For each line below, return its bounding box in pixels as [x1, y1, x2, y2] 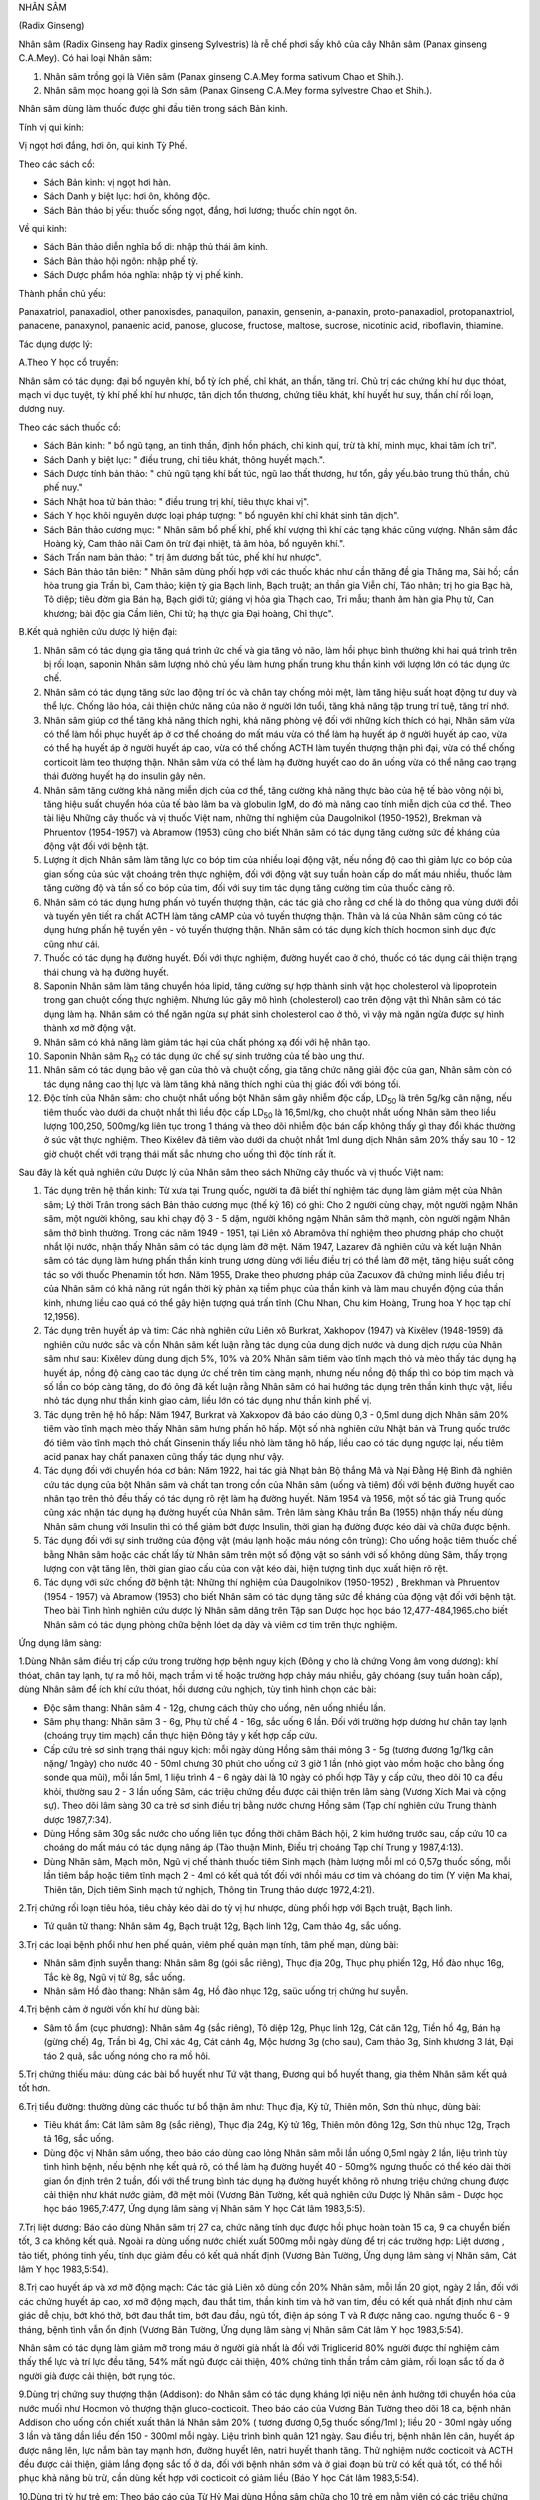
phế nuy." [43, 481, 84, 494]
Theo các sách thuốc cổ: [18, 421, 122, 433]
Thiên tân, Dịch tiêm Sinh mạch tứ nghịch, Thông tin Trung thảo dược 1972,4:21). [43, 1883, 375, 1895]
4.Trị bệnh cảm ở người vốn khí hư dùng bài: [18, 2003, 200, 2015]
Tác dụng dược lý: [18, 338, 93, 350]
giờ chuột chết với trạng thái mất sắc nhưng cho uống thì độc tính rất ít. [43, 1148, 337, 1160]
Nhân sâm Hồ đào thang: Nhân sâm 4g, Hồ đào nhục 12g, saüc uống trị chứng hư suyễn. [43, 1985, 409, 1997]
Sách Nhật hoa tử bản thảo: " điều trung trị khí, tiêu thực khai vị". [43, 495, 310, 507]
